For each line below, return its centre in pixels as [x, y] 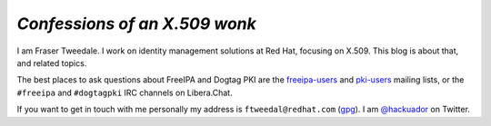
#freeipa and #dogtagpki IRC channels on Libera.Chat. [125, 92]
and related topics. [52, 63]
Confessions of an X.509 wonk [136, 24]
